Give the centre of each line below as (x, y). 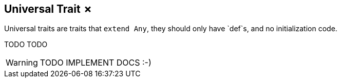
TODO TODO (26, 45)
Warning (22, 63)
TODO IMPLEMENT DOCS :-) (96, 63)
